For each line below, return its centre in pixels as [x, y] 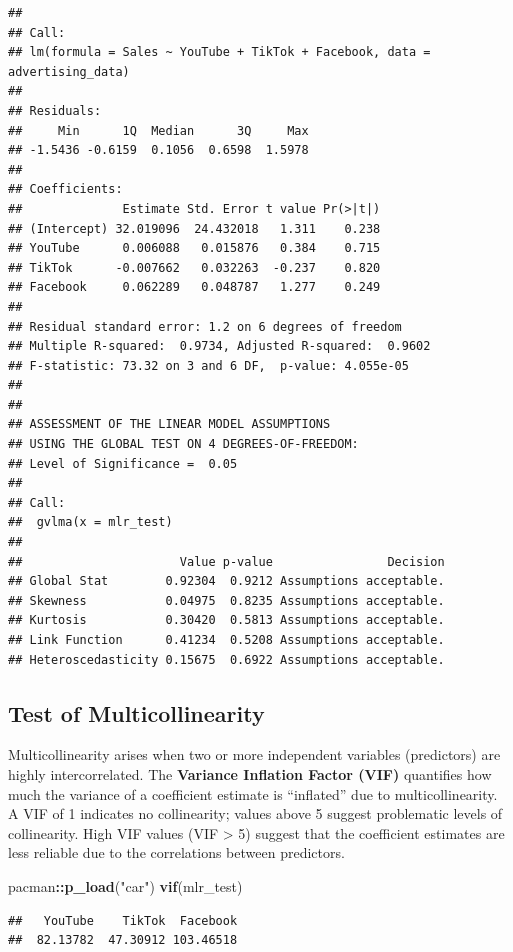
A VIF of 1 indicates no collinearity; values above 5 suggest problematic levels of [255, 813]
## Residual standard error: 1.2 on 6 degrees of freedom [205, 326]
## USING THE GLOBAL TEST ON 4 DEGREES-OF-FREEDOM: [183, 444]
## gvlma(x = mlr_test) [90, 522]
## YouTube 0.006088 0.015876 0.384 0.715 [194, 248]
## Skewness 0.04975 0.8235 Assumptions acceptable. [226, 600]
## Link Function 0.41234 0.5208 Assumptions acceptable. [226, 640]
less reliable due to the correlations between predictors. [176, 852]
